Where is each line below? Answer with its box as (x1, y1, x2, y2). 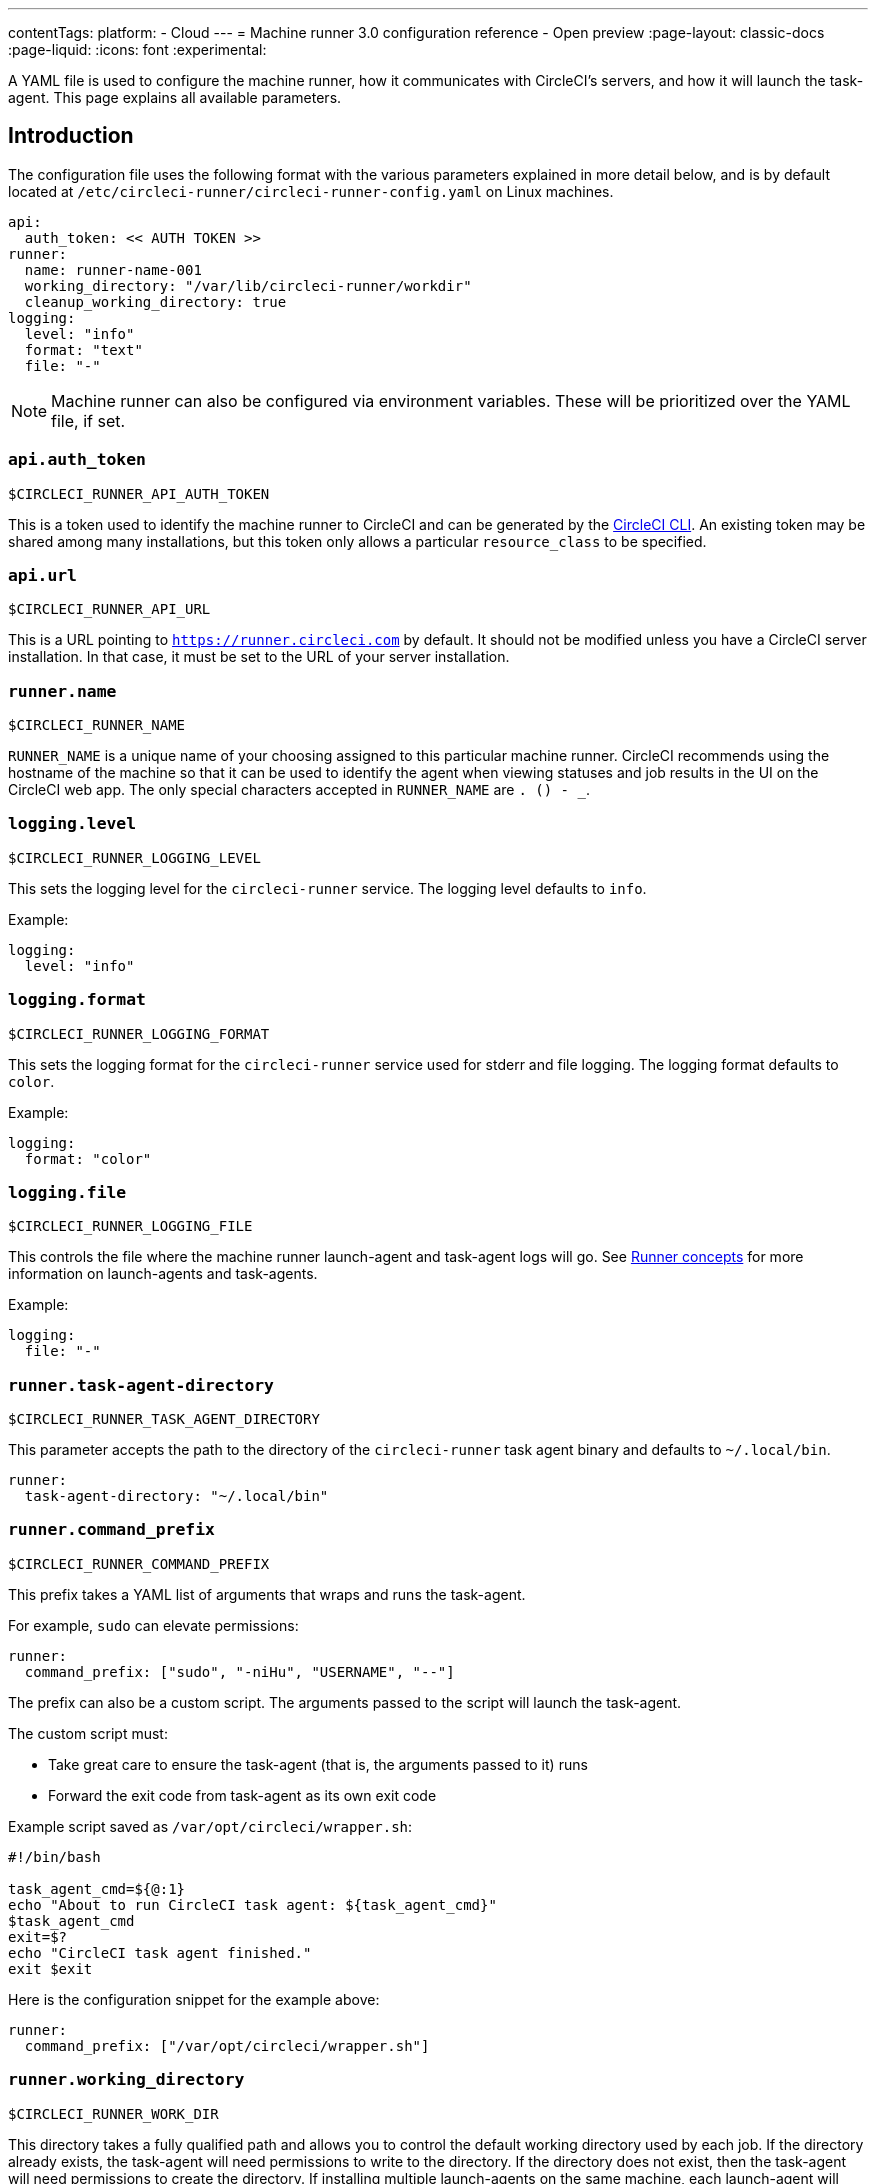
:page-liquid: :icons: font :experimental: (8, 41, 267, 58)
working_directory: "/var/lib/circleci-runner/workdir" (24, 277, 472, 294)
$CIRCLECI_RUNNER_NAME (8, 717, 186, 734)
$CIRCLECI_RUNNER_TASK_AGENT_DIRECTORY (8, 1411, 320, 1428)
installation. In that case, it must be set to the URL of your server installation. (8, 648, 510, 666)
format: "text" (24, 341, 143, 358)
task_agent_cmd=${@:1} (8, 1880, 186, 1897)
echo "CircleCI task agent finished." (8, 1944, 312, 1961)
